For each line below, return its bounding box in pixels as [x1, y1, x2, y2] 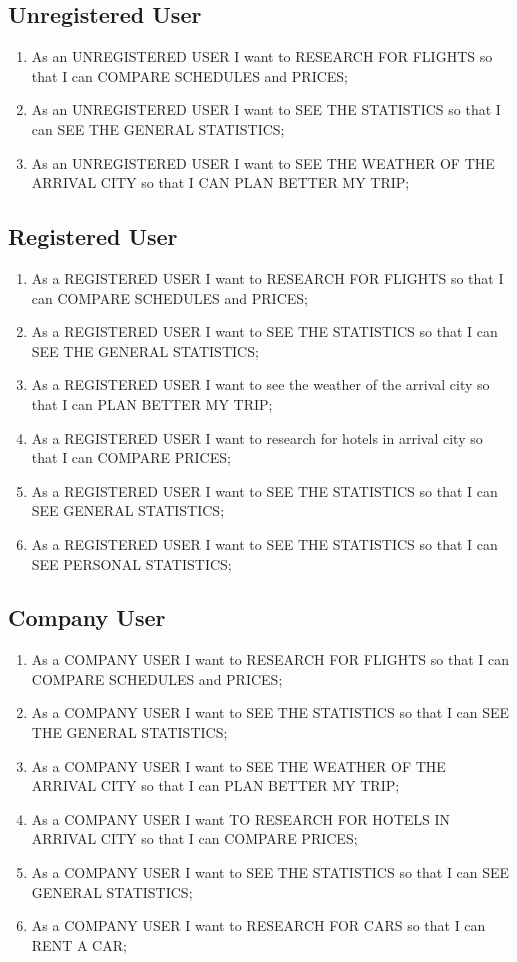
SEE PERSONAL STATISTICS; [31, 553, 232, 574]
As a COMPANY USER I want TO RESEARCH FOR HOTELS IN [31, 808, 451, 829]
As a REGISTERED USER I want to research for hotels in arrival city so [31, 427, 483, 448]
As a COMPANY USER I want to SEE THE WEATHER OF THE [31, 755, 446, 776]
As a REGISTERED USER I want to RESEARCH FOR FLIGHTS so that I [31, 267, 504, 288]
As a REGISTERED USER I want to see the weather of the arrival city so [31, 374, 490, 395]
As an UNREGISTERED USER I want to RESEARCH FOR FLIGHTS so [31, 46, 493, 67]
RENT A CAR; [31, 934, 127, 955]
